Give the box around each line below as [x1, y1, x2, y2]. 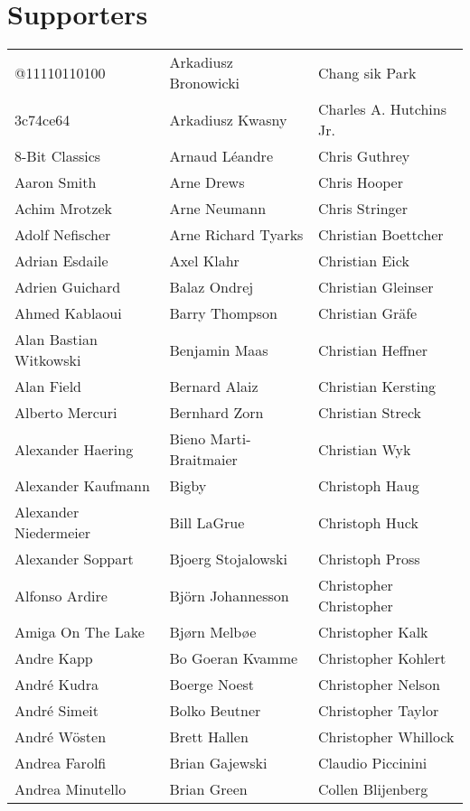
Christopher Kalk [318, 621, 428, 643]
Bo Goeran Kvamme [169, 648, 298, 669]
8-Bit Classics [14, 145, 101, 167]
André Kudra [14, 674, 99, 695]
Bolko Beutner [169, 700, 261, 722]
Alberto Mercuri [14, 402, 117, 424]
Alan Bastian [14, 329, 98, 350]
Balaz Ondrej [169, 276, 254, 298]
